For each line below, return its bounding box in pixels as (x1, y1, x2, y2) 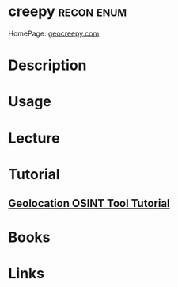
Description (8, 56, 87, 75)
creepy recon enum (8, 2, 127, 21)
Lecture (8, 129, 61, 147)
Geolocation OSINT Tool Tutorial (8, 197, 170, 210)
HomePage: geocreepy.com (8, 29, 100, 38)
